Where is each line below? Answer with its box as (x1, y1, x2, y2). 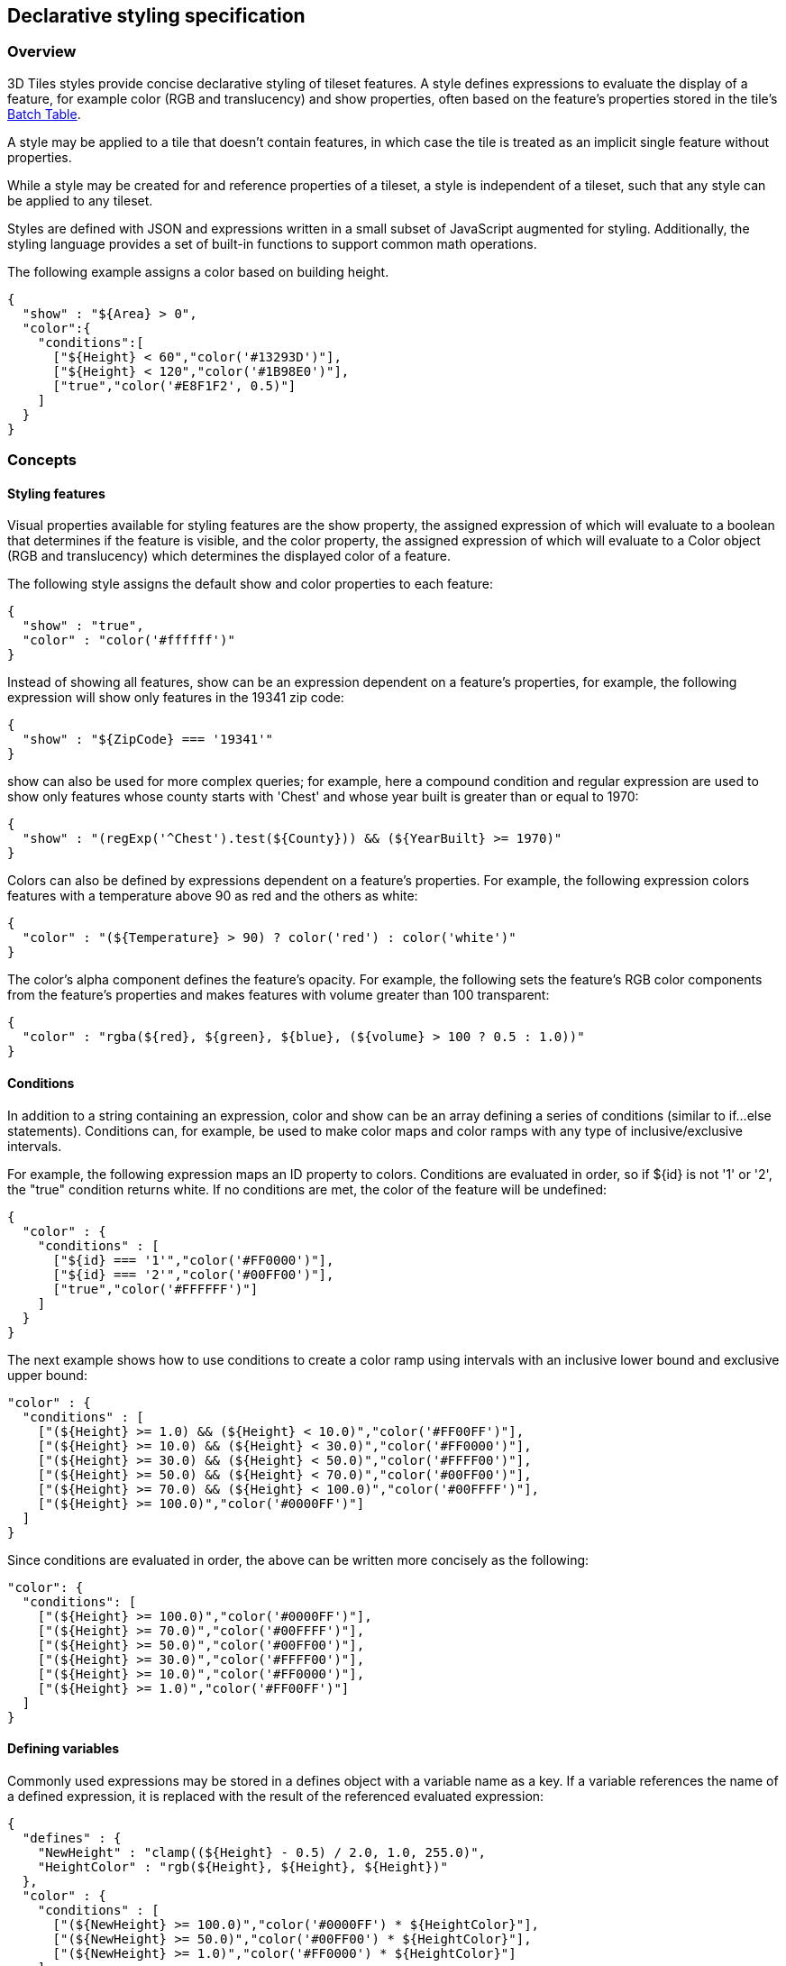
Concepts (7, 451, 78, 470)
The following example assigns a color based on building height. (7, 263, 389, 279)
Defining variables (7, 1741, 120, 1757)
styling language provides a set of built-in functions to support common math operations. (7, 235, 537, 251)
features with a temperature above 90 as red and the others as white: (7, 888, 418, 904)
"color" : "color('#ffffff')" (22, 633, 235, 648)
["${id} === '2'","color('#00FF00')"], (52, 1266, 334, 1282)
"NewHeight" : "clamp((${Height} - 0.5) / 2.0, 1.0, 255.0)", (37, 1844, 487, 1860)
